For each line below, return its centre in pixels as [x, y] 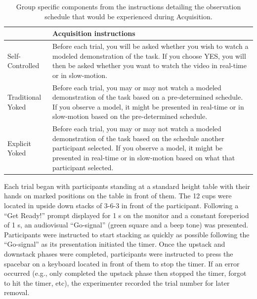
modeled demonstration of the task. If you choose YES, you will [149, 56]
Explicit [20, 143]
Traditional [24, 97]
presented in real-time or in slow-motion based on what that [144, 158]
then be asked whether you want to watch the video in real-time [150, 65]
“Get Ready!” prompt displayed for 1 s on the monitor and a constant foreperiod [127, 215]
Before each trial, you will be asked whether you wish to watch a [150, 46]
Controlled [23, 65]
